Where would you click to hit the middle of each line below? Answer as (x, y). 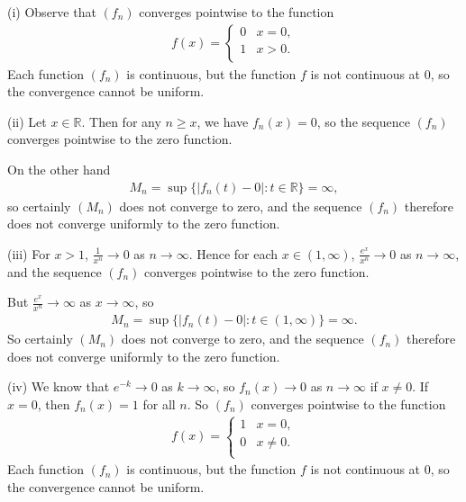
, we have (223, 121)
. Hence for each (233, 253)
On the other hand (59, 169)
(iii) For (29, 253)
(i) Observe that (52, 12)
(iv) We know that (59, 386)
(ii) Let (27, 121)
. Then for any (121, 121)
